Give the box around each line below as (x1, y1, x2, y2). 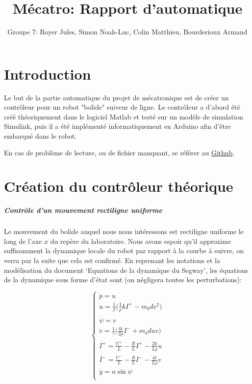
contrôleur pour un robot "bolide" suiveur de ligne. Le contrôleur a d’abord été (4, 102, 240, 112)
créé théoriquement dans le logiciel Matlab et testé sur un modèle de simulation (4, 111, 243, 121)
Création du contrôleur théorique (4, 176, 233, 196)
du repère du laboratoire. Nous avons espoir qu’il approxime (50, 236, 231, 246)
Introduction (4, 63, 91, 84)
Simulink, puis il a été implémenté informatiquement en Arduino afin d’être (4, 121, 231, 131)
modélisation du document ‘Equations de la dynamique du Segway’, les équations (4, 265, 249, 275)
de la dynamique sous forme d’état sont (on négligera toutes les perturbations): (4, 274, 242, 285)
